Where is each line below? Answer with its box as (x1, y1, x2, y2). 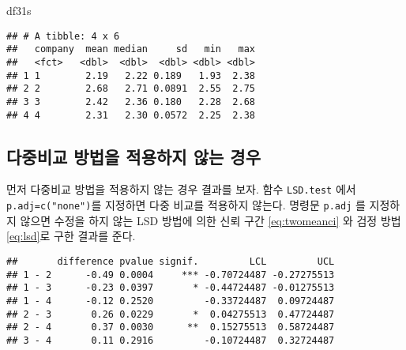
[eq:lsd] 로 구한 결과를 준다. (6, 228, 136, 244)
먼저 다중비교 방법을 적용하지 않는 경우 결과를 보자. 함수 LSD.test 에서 (6, 181, 356, 198)
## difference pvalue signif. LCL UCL (6, 255, 335, 267)
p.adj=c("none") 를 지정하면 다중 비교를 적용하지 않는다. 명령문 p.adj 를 (6, 197, 366, 213)
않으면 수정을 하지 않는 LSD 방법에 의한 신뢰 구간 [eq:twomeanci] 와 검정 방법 (20, 212, 401, 228)
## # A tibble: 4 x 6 (6, 30, 120, 42)
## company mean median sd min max (6, 43, 255, 55)
